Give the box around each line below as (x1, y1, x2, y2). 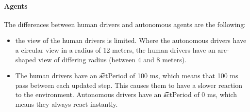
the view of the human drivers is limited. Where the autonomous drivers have (15, 35, 247, 45)
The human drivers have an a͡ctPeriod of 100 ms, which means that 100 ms (15, 70, 238, 81)
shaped (15, 54, 36, 64)
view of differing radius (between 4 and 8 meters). (38, 54, 187, 64)
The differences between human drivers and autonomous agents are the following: (4, 19, 246, 29)
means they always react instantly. (15, 98, 118, 109)
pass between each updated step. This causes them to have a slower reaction (15, 80, 242, 90)
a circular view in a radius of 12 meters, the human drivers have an (15, 44, 216, 55)
